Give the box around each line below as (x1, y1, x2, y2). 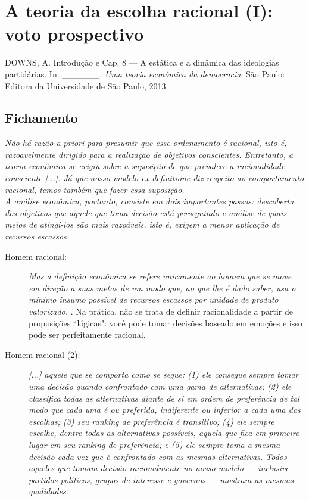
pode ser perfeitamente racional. (29, 328, 146, 341)
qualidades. (29, 485, 68, 497)
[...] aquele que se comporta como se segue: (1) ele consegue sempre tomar (29, 368, 299, 381)
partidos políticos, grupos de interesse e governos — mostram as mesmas (29, 473, 294, 486)
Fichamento (5, 108, 78, 127)
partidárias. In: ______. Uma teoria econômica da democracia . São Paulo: (5, 67, 285, 80)
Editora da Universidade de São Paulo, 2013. (5, 79, 168, 92)
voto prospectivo (5, 21, 144, 46)
